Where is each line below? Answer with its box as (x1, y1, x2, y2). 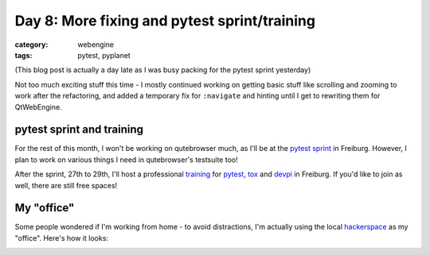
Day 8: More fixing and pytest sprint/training (14, 12, 316, 29)
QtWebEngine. (14, 102, 63, 111)
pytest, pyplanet (77, 50, 131, 60)
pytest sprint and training (14, 123, 143, 137)
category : (14, 40, 49, 49)
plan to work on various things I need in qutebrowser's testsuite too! (14, 155, 238, 164)
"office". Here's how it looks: (14, 233, 109, 242)
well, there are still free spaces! (14, 180, 118, 190)
